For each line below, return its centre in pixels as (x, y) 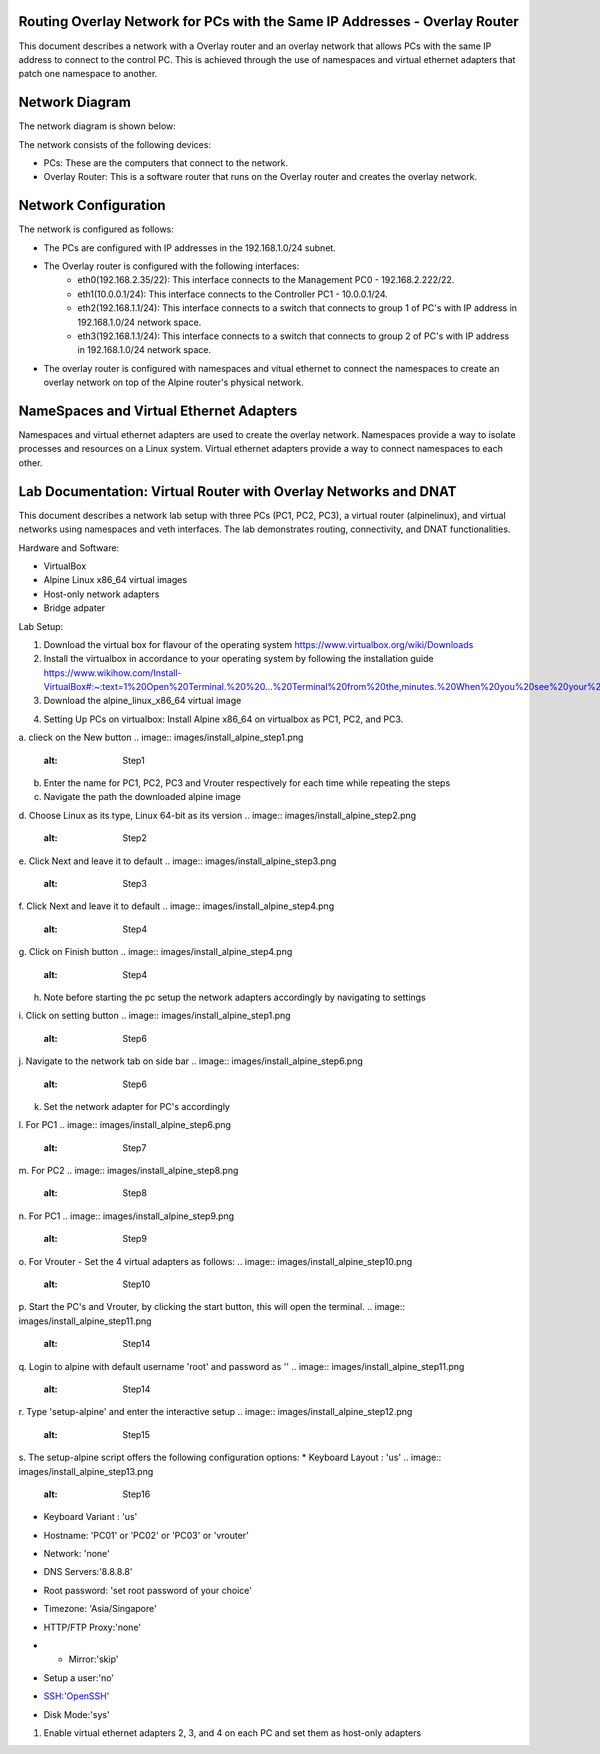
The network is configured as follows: (96, 229)
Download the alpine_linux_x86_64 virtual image (142, 701)
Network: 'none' (76, 1554)
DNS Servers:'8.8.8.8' (88, 1572)
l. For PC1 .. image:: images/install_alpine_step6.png (125, 1125)
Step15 (136, 1434)
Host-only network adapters (101, 594)
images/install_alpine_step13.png (86, 1471)
